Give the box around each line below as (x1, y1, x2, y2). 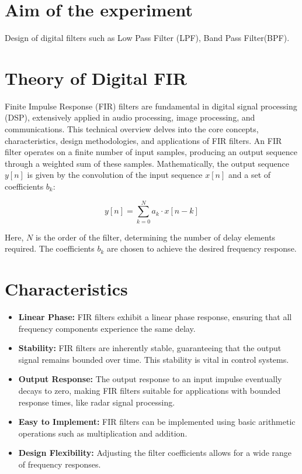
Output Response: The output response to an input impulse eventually (18, 373, 282, 385)
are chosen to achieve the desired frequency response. (106, 242, 297, 255)
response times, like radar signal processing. (18, 396, 175, 408)
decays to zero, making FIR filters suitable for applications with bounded (18, 384, 281, 396)
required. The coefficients (5, 242, 95, 255)
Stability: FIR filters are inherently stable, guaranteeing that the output (18, 342, 282, 354)
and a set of (228, 169, 271, 181)
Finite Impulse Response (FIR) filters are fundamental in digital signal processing (5, 99, 297, 112)
